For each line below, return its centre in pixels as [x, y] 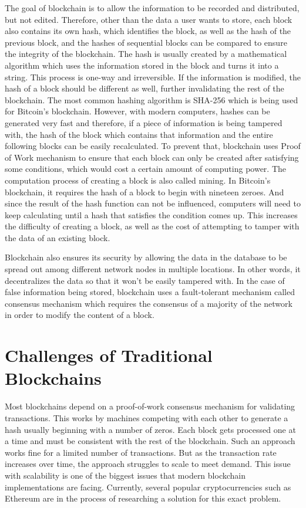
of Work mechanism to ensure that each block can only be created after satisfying [152, 157]
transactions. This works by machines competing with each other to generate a [147, 417]
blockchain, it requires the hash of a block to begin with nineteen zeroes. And [144, 192]
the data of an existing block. [58, 237]
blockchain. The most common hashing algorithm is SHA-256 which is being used [152, 99]
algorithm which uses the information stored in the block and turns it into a [142, 65]
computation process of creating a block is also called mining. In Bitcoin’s [138, 180]
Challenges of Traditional [109, 355]
